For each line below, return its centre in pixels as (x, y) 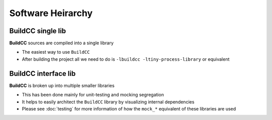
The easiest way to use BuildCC (56, 52)
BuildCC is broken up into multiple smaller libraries (62, 85)
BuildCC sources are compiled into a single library (61, 43)
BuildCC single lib (38, 31)
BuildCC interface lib (42, 74)
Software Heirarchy (51, 13)
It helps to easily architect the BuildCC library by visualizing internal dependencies (108, 102)
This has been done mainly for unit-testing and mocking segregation (93, 95)
